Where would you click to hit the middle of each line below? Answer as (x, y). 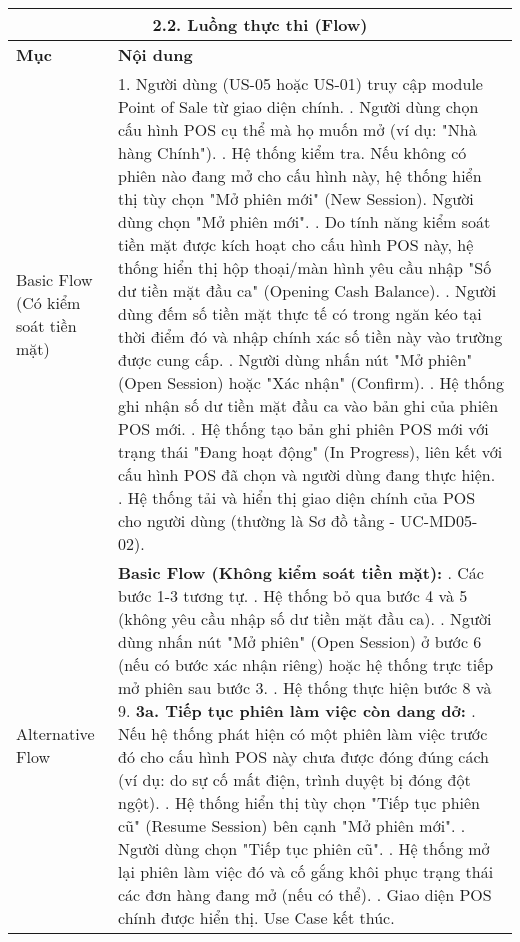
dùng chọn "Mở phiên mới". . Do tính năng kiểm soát (304, 221)
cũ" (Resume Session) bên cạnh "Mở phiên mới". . (292, 825)
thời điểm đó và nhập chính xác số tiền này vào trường (310, 336)
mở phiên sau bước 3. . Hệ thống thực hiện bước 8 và (305, 687)
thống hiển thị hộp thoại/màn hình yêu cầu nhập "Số (305, 267)
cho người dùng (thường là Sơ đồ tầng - (256, 520)
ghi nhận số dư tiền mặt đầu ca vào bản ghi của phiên (308, 405)
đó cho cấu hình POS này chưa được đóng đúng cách (303, 756)
